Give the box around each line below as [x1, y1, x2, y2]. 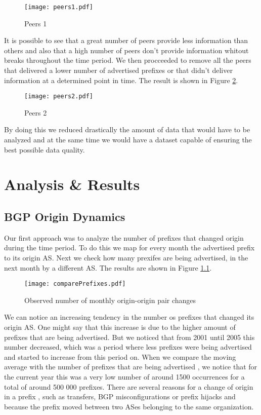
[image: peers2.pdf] [24, 93, 94, 100]
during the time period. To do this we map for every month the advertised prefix [4, 242, 255, 253]
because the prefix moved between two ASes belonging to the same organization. [4, 401, 254, 411]
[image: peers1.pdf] [24, 4, 94, 11]
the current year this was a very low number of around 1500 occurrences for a [4, 371, 245, 382]
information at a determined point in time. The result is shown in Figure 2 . [4, 74, 238, 85]
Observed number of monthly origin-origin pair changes [24, 294, 196, 305]
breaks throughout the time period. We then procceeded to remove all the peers [4, 55, 251, 65]
